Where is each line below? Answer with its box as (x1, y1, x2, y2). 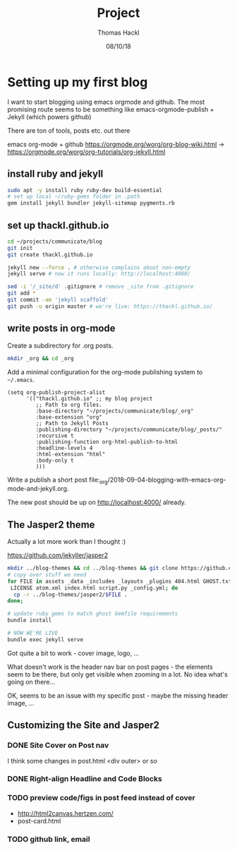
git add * (7, 290, 37, 297)
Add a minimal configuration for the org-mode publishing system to (7, 367, 203, 376)
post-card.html (17, 816, 61, 825)
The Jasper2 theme (7, 518, 95, 530)
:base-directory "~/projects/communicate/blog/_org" (35, 407, 194, 415)
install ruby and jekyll (7, 168, 104, 180)
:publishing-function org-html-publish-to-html (35, 438, 178, 446)
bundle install (7, 617, 52, 624)
